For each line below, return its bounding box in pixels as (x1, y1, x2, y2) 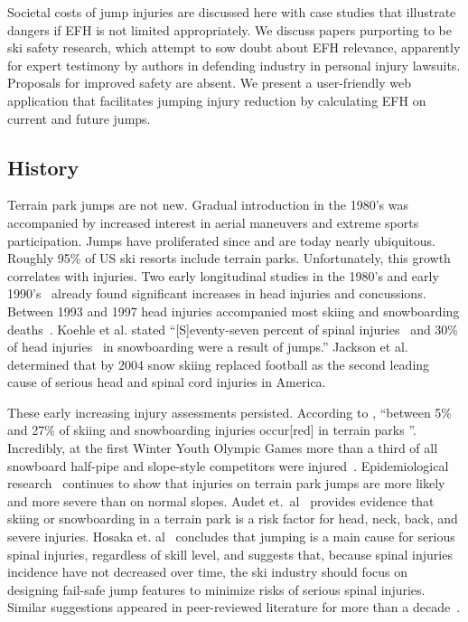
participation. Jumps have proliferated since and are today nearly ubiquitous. (7, 231, 435, 250)
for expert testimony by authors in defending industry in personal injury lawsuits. (7, 55, 461, 74)
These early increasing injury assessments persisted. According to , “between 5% (7, 402, 452, 421)
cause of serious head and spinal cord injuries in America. (7, 372, 326, 391)
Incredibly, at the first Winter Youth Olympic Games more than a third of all (7, 438, 438, 457)
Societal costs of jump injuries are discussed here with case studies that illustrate (7, 3, 456, 21)
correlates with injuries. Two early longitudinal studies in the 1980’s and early (7, 266, 439, 285)
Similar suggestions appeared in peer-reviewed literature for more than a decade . (7, 598, 461, 617)
